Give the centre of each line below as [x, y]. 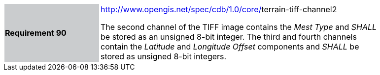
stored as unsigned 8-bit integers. [164, 56]
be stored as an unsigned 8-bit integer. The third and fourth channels [229, 37]
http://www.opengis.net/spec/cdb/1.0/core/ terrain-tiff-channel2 [219, 9]
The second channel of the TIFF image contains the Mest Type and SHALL [239, 27]
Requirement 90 [36, 33]
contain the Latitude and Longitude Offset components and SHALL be [230, 47]
